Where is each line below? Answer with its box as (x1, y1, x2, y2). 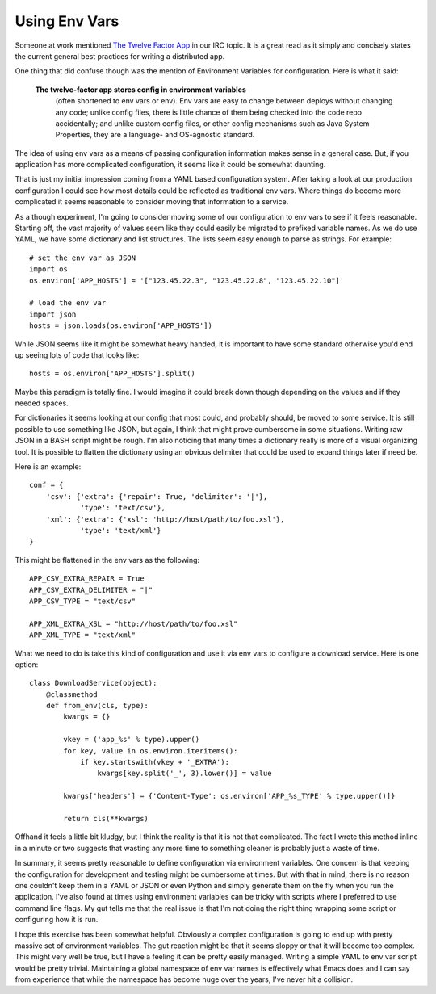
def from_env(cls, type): (45, 701, 149, 711)
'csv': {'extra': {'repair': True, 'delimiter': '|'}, (45, 492, 268, 501)
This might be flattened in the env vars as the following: (15, 555, 200, 564)
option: (15, 659, 39, 669)
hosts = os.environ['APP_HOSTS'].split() (29, 369, 195, 379)
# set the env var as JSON (29, 253, 136, 262)
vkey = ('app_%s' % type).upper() (63, 735, 200, 744)
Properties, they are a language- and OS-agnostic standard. (55, 130, 255, 140)
